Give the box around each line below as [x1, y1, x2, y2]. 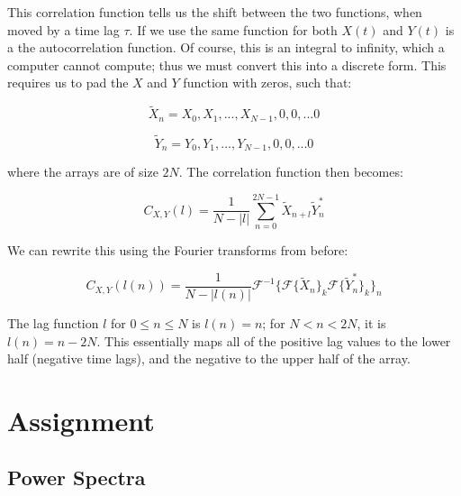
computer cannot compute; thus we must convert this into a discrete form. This [7, 55, 447, 74]
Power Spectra [7, 464, 146, 491]
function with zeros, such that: [183, 73, 352, 92]
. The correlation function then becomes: [178, 162, 403, 181]
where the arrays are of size [7, 162, 158, 181]
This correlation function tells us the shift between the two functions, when [7, 3, 422, 21]
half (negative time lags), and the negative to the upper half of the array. [7, 349, 411, 368]
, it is [357, 313, 386, 332]
